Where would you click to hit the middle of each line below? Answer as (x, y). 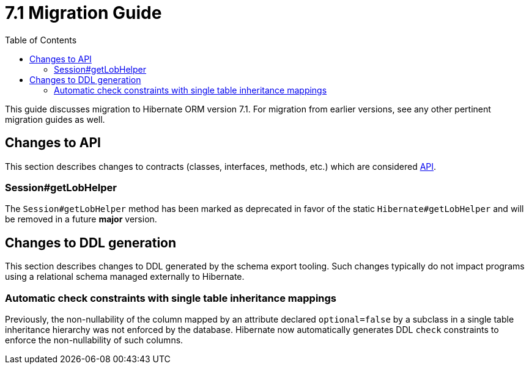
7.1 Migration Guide (83, 13)
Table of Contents (41, 40)
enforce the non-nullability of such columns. (94, 340)
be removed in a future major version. (81, 219)
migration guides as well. (55, 119)
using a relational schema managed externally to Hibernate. (125, 277)
